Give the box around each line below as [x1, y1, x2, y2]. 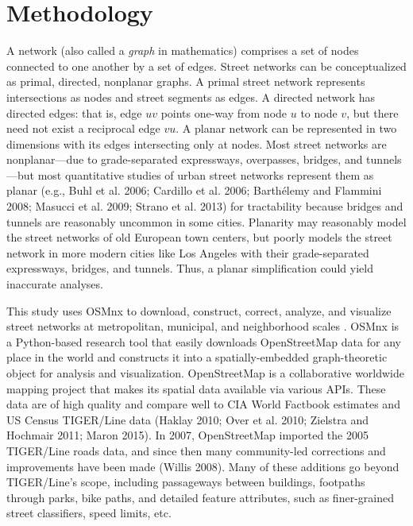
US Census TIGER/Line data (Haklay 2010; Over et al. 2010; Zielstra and [6, 411, 369, 427]
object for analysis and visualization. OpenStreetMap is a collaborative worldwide [6, 365, 405, 381]
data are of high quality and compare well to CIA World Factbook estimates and [6, 396, 400, 412]
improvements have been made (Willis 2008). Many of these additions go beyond [6, 458, 399, 474]
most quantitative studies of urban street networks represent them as [37, 166, 374, 183]
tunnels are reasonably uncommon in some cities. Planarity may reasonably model [6, 213, 407, 230]
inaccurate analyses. [6, 276, 103, 292]
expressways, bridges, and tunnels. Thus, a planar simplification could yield [6, 260, 373, 277]
